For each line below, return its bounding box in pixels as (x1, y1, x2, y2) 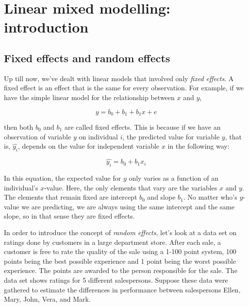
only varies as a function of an (129, 173, 218, 183)
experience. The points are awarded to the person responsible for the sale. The (4, 265, 237, 275)
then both (4, 122, 33, 132)
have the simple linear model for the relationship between (4, 92, 175, 102)
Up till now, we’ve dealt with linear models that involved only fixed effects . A (4, 73, 234, 83)
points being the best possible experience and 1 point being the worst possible (4, 256, 236, 266)
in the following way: (167, 141, 230, 151)
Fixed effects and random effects (4, 50, 170, 65)
